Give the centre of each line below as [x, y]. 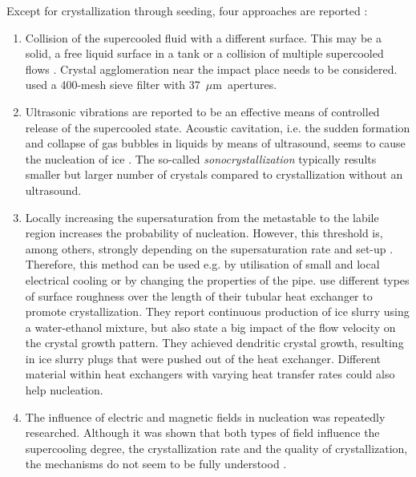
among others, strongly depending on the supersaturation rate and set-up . [209, 248]
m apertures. [245, 85]
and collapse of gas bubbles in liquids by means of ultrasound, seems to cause [215, 143]
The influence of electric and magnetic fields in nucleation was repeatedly [205, 416]
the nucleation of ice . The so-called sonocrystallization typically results [201, 158]
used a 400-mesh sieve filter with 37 [113, 85]
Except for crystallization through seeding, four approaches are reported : [187, 10]
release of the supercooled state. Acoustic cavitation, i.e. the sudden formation [218, 127]
